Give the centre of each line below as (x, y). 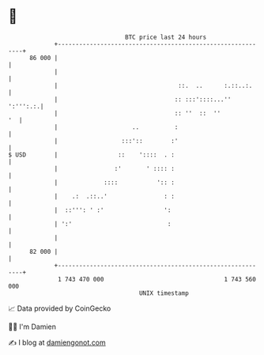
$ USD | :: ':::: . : (92, 155)
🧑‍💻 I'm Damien (32, 327)
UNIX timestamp (164, 293)
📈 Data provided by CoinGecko (60, 308)
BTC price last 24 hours (166, 37)
